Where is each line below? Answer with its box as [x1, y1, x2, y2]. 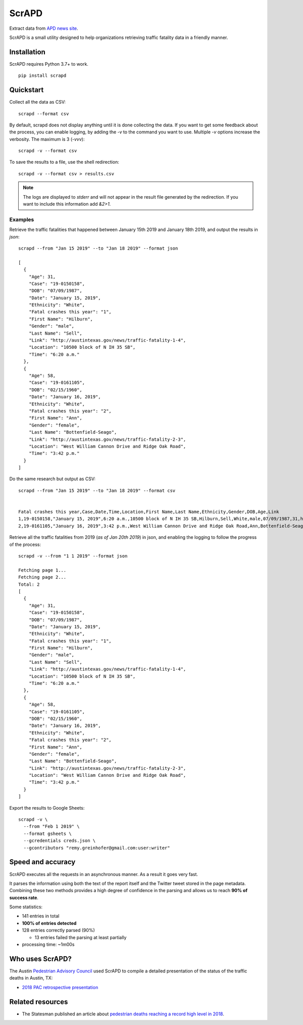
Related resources [9, 997, 68, 1006]
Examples [9, 216, 34, 223]
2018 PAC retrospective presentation [22, 984, 98, 990]
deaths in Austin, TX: [9, 975, 53, 981]
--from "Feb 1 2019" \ [23, 824, 80, 829]
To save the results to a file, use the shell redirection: [9, 159, 120, 165]
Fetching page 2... [18, 574, 67, 580]
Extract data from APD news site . [9, 25, 78, 31]
